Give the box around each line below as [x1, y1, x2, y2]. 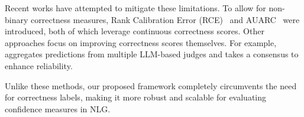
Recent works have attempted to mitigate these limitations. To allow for [5, 2, 266, 14]
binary [5, 13, 28, 25]
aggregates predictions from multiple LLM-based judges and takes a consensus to [5, 48, 299, 60]
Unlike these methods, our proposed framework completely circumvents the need [5, 79, 297, 92]
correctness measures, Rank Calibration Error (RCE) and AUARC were [31, 13, 300, 25]
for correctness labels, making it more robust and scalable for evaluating [5, 91, 267, 103]
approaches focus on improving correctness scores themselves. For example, [5, 36, 277, 48]
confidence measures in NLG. [5, 102, 111, 115]
